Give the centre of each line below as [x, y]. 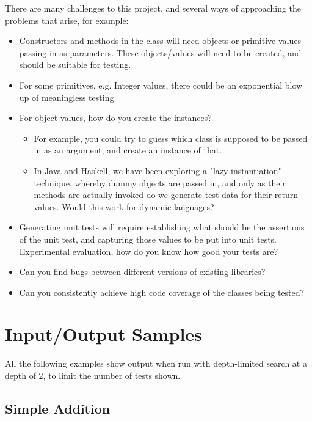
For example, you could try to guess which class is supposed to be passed [171, 138]
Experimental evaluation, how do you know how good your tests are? [148, 251]
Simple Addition [58, 408]
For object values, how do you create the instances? [115, 118]
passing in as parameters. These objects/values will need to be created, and [160, 52]
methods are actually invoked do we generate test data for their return [166, 195]
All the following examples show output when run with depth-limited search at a [156, 363]
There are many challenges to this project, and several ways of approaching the [153, 8]
